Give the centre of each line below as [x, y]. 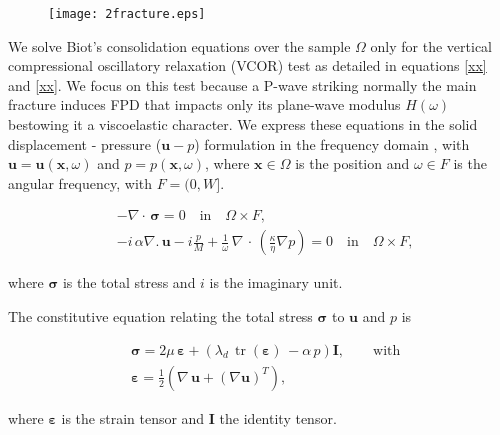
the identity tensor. [278, 417]
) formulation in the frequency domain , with [332, 143]
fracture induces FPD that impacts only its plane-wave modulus [204, 104]
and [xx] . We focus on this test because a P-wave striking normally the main [242, 84]
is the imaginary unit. [276, 282]
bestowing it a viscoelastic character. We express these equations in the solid [243, 124]
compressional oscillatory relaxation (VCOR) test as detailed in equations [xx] [247, 65]
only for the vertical [431, 45]
